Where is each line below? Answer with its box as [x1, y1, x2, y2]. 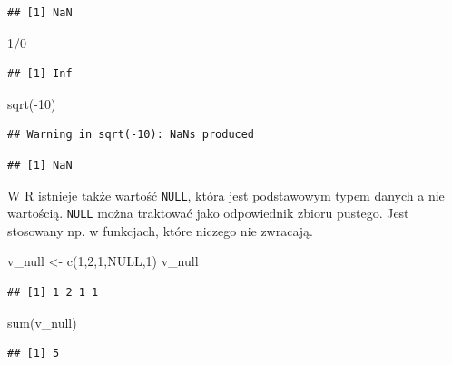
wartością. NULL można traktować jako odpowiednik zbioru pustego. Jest [7, 203, 409, 222]
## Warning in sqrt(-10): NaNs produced [7, 128, 255, 142]
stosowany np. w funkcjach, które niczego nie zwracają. [7, 221, 313, 240]
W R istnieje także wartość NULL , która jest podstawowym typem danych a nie [7, 185, 445, 204]
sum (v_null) [7, 312, 77, 331]
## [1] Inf [7, 67, 73, 81]
